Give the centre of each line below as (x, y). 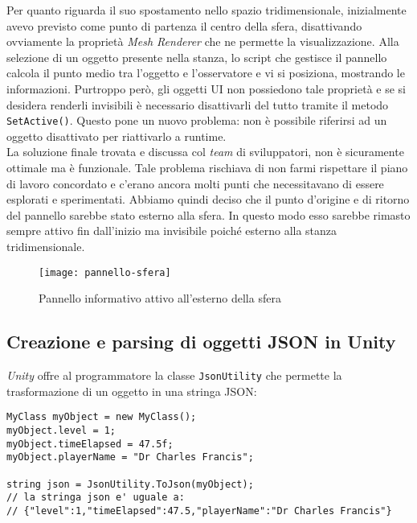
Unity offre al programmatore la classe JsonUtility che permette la (174, 375)
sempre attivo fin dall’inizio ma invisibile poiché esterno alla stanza (172, 231)
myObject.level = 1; (61, 430)
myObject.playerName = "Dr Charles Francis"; (130, 457)
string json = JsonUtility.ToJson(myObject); (130, 484)
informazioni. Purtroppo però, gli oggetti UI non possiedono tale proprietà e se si (206, 88)
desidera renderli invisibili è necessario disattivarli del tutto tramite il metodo (198, 104)
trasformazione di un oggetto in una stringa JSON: (132, 391)
